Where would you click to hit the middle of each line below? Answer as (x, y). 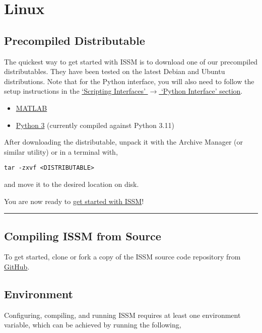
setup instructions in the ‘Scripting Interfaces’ (75, 91)
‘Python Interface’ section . (202, 91)
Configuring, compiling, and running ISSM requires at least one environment (122, 315)
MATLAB (31, 108)
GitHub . (17, 266)
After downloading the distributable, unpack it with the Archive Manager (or (123, 142)
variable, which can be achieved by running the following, (93, 325)
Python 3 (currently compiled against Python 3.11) (95, 125)
